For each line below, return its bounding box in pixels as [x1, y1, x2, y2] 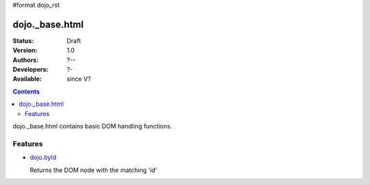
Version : [12, 46, 38, 55]
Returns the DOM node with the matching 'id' [29, 166, 158, 174]
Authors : [12, 55, 39, 64]
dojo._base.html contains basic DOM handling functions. [12, 122, 173, 130]
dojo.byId [29, 154, 57, 162]
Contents [12, 87, 40, 96]
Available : [12, 75, 42, 83]
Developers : [12, 66, 49, 74]
